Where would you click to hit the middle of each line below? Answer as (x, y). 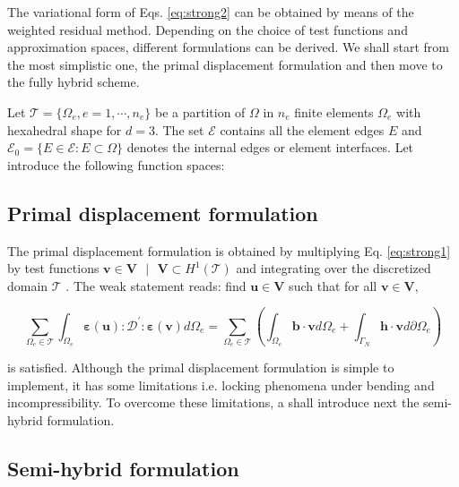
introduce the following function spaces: (116, 164)
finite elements (334, 111)
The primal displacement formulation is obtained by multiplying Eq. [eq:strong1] (229, 250)
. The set (179, 129)
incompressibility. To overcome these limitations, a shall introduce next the (213, 402)
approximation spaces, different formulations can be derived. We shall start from (228, 47)
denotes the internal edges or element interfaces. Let (270, 147)
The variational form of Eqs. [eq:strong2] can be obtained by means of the (211, 12)
